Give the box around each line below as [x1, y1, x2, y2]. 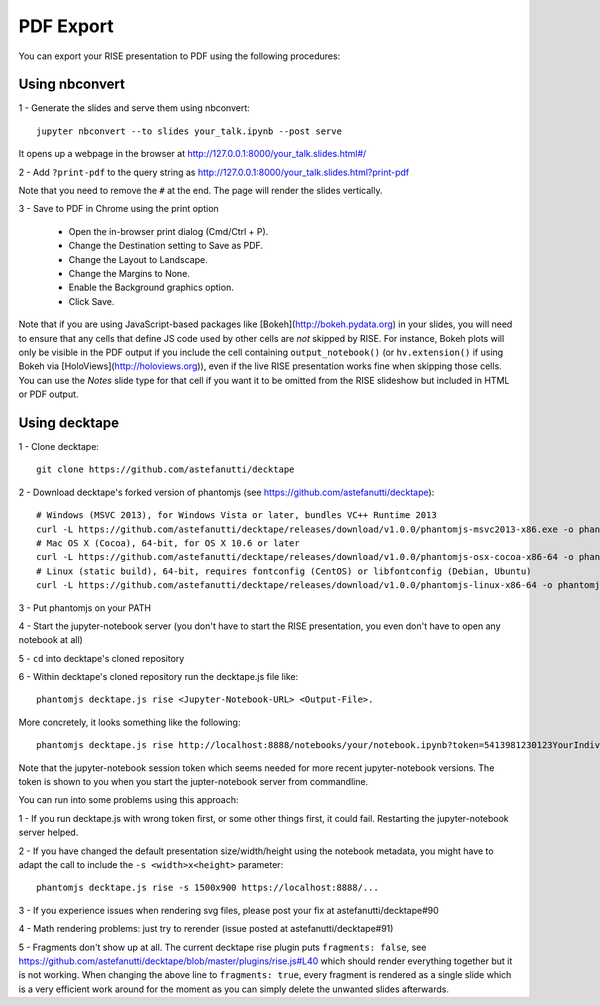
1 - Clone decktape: [18, 441, 100, 452]
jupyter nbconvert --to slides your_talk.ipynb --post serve [36, 125, 342, 137]
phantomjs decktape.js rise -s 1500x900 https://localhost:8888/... [36, 882, 379, 894]
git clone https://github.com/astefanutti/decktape [36, 464, 295, 475]
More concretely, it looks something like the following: [18, 716, 241, 728]
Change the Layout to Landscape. [68, 253, 209, 265]
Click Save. [68, 295, 115, 307]
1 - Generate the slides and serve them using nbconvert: [18, 102, 250, 114]
